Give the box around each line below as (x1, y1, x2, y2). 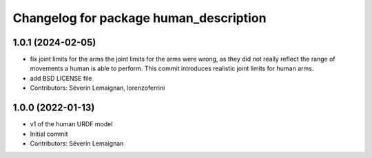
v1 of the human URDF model (30, 120, 113, 128)
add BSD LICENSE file (30, 74, 92, 82)
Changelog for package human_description (12, 10, 267, 26)
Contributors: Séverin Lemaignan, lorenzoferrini (30, 83, 165, 92)
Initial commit (30, 130, 68, 138)
